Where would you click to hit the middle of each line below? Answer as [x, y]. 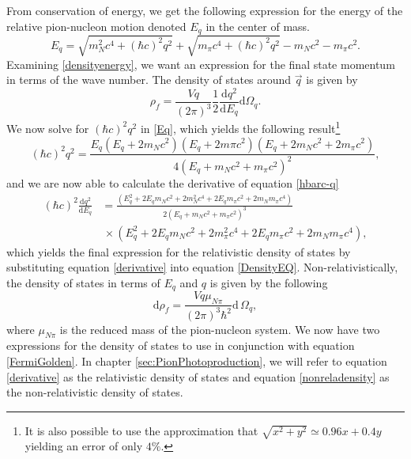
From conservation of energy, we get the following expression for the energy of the [205, 10]
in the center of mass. [258, 26]
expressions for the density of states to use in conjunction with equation [181, 345]
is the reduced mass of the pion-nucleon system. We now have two [220, 329]
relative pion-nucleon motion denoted [96, 26]
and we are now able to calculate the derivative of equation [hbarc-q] [173, 182]
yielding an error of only [84, 446]
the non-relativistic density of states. [95, 392]
